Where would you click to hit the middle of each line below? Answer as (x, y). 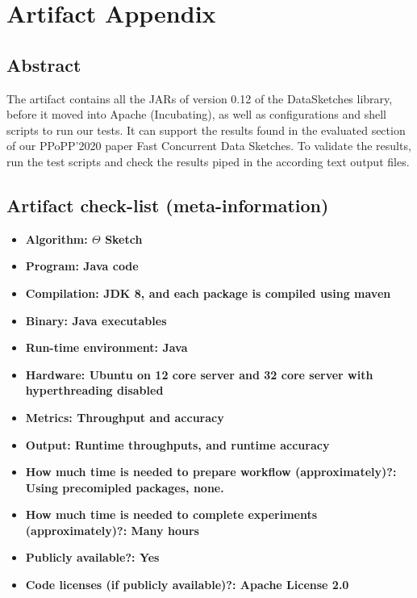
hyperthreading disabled (94, 390)
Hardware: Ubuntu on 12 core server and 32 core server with (199, 374)
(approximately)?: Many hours (112, 530)
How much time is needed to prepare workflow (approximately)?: (211, 472)
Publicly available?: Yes (92, 557)
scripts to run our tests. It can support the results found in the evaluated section (206, 130)
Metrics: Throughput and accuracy (125, 417)
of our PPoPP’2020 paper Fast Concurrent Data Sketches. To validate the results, (209, 146)
